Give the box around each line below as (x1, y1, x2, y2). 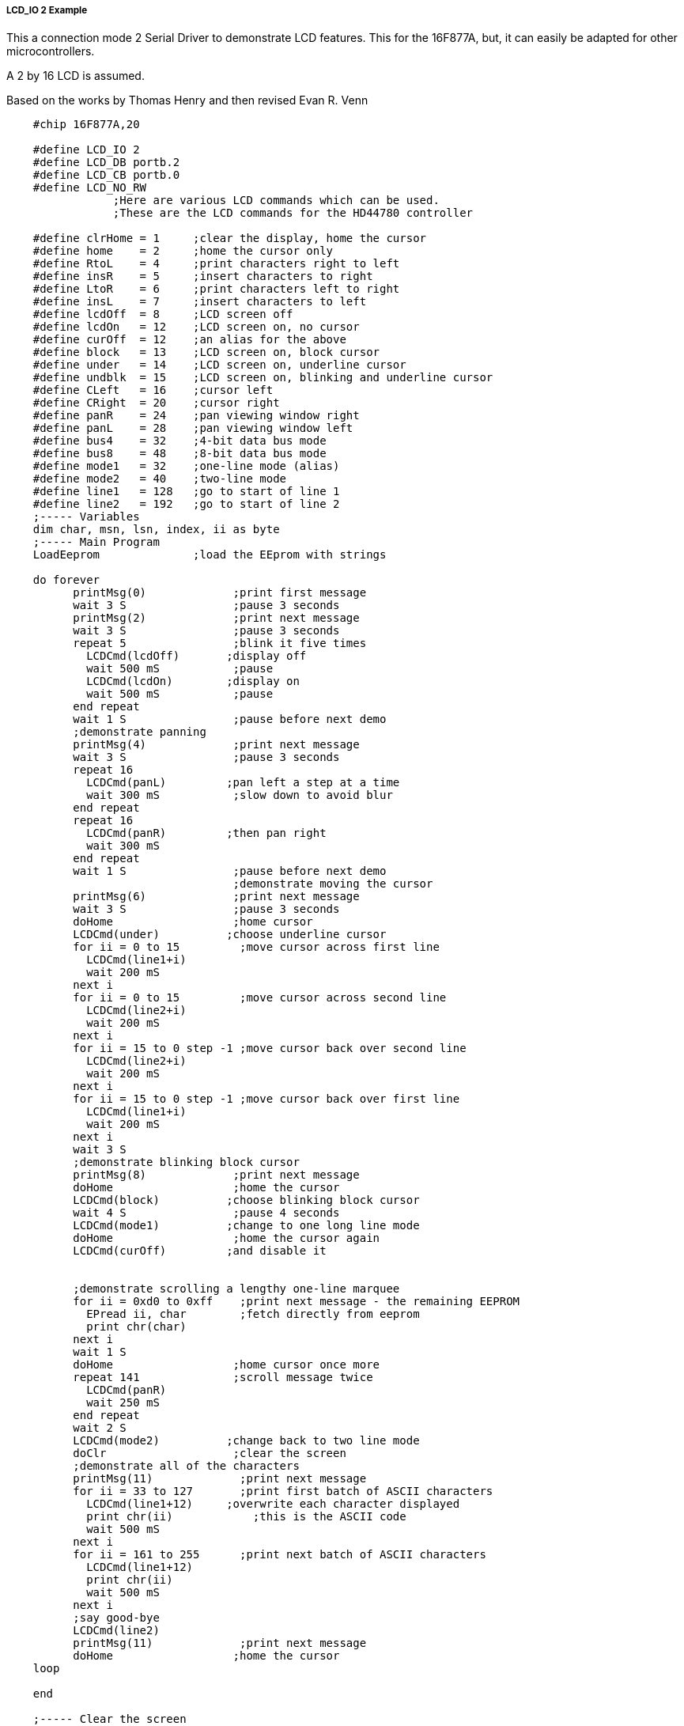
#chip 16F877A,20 (32, 118, 140, 131)
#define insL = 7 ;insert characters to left (32, 295, 367, 308)
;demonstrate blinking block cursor (73, 1156, 300, 1169)
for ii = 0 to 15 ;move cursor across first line (73, 941, 440, 954)
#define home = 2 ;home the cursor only (32, 244, 334, 258)
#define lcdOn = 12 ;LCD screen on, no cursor (32, 320, 360, 334)
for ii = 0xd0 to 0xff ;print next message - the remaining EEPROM (73, 1295, 520, 1308)
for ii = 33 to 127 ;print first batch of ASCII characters (73, 1485, 493, 1498)
